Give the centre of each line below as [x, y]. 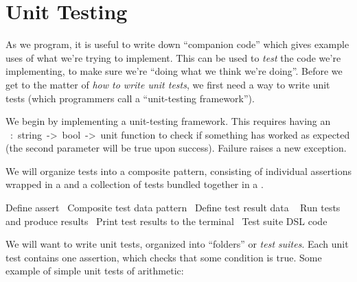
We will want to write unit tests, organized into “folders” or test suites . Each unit [177, 244]
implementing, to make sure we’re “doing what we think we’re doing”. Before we [174, 71]
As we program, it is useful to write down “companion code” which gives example [177, 44]
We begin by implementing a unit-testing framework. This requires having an [168, 121]
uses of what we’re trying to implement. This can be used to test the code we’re [173, 57]
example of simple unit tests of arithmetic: [95, 271]
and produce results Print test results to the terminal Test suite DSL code [166, 221]
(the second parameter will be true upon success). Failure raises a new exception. [176, 148]
